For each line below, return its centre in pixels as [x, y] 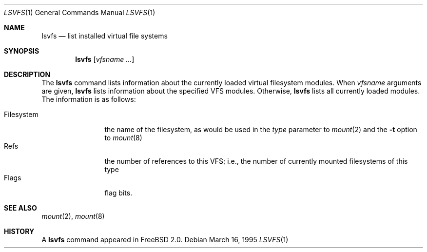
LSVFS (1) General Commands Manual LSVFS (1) [80, 12]
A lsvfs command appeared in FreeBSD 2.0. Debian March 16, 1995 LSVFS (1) [165, 240]
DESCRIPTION [27, 74]
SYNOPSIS [22, 51]
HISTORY [19, 231]
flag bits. [118, 193]
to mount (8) [123, 138]
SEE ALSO [20, 208]
